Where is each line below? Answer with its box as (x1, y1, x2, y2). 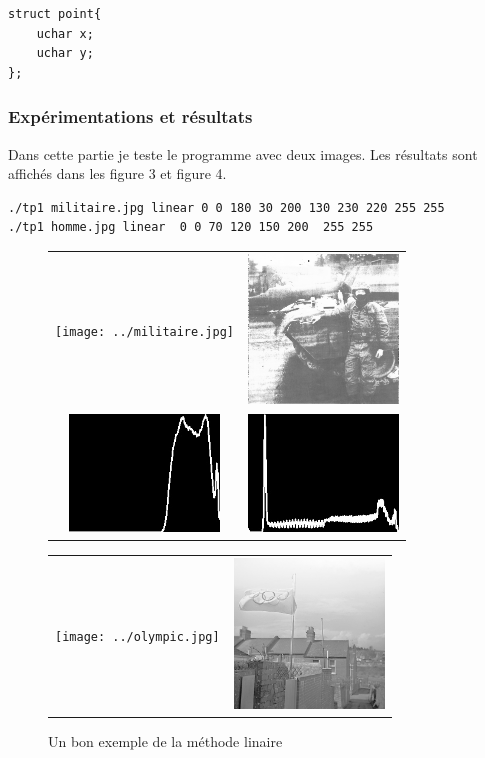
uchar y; (36, 46, 94, 61)
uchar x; (36, 26, 94, 41)
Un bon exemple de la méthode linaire (48, 731, 283, 752)
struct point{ (8, 7, 102, 21)
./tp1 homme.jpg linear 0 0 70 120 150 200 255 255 (8, 220, 374, 235)
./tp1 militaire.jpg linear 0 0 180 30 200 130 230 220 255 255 (8, 200, 445, 215)
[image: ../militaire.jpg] (55, 325, 234, 340)
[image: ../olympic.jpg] (55, 629, 220, 644)
